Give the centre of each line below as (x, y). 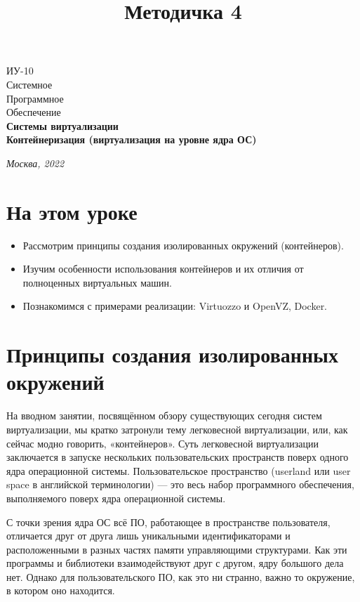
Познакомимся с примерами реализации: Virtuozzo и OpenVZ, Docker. (175, 306)
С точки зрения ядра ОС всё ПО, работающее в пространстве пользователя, (168, 522)
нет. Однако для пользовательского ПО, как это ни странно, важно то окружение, (181, 576)
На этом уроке (72, 211)
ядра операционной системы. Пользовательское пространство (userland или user (179, 470)
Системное (29, 84)
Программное (35, 98)
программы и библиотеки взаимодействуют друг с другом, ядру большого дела (175, 563)
